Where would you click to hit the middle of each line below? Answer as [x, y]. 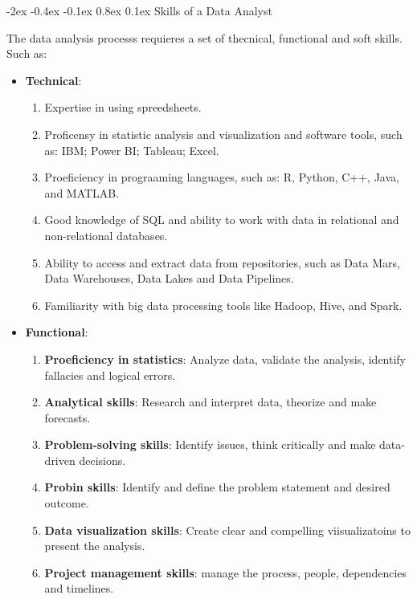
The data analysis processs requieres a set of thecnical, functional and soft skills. [204, 37]
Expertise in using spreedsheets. [123, 107]
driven [60, 460]
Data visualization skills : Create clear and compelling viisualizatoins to [227, 530]
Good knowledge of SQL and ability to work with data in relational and [222, 220]
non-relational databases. [106, 235]
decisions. [102, 460]
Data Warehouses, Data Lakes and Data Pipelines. [169, 278]
